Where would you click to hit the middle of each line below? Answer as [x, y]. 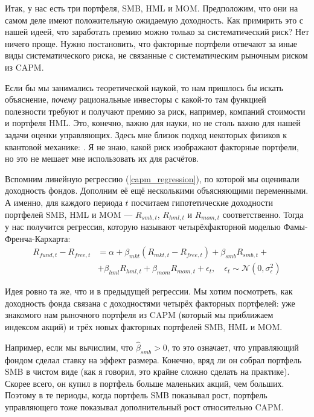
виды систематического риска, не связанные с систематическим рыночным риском [156, 55]
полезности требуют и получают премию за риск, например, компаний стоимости [155, 111]
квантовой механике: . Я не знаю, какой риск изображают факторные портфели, [152, 146]
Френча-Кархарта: [38, 238]
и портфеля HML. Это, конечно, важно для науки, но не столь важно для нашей [153, 123]
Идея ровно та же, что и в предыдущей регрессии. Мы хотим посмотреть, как [149, 291]
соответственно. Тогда [263, 214]
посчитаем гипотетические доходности [202, 202]
